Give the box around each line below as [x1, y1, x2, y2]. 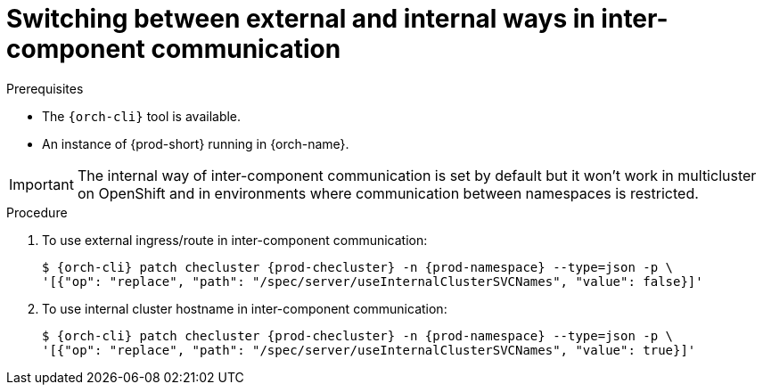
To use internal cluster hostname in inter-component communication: [42, 300, 447, 316]
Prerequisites [6, 80, 84, 96]
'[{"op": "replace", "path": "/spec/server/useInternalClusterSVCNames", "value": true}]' [42, 342, 696, 357]
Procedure [6, 204, 68, 220]
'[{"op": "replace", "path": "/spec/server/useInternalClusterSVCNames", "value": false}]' [42, 274, 703, 289]
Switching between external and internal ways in [6, 4, 595, 34]
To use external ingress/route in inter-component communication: [42, 232, 428, 248]
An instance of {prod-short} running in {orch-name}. [42, 135, 349, 151]
